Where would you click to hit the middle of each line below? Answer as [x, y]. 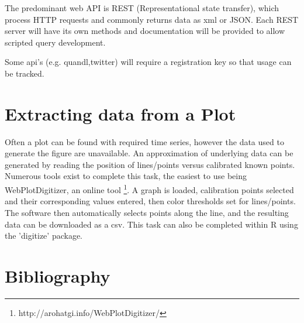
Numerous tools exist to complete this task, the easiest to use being [126, 176]
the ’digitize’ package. [44, 236]
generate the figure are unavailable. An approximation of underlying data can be [149, 153]
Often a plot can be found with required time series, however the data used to [144, 141]
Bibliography [58, 275]
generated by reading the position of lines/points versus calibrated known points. [150, 164]
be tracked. [25, 73]
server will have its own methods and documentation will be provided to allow [145, 31]
